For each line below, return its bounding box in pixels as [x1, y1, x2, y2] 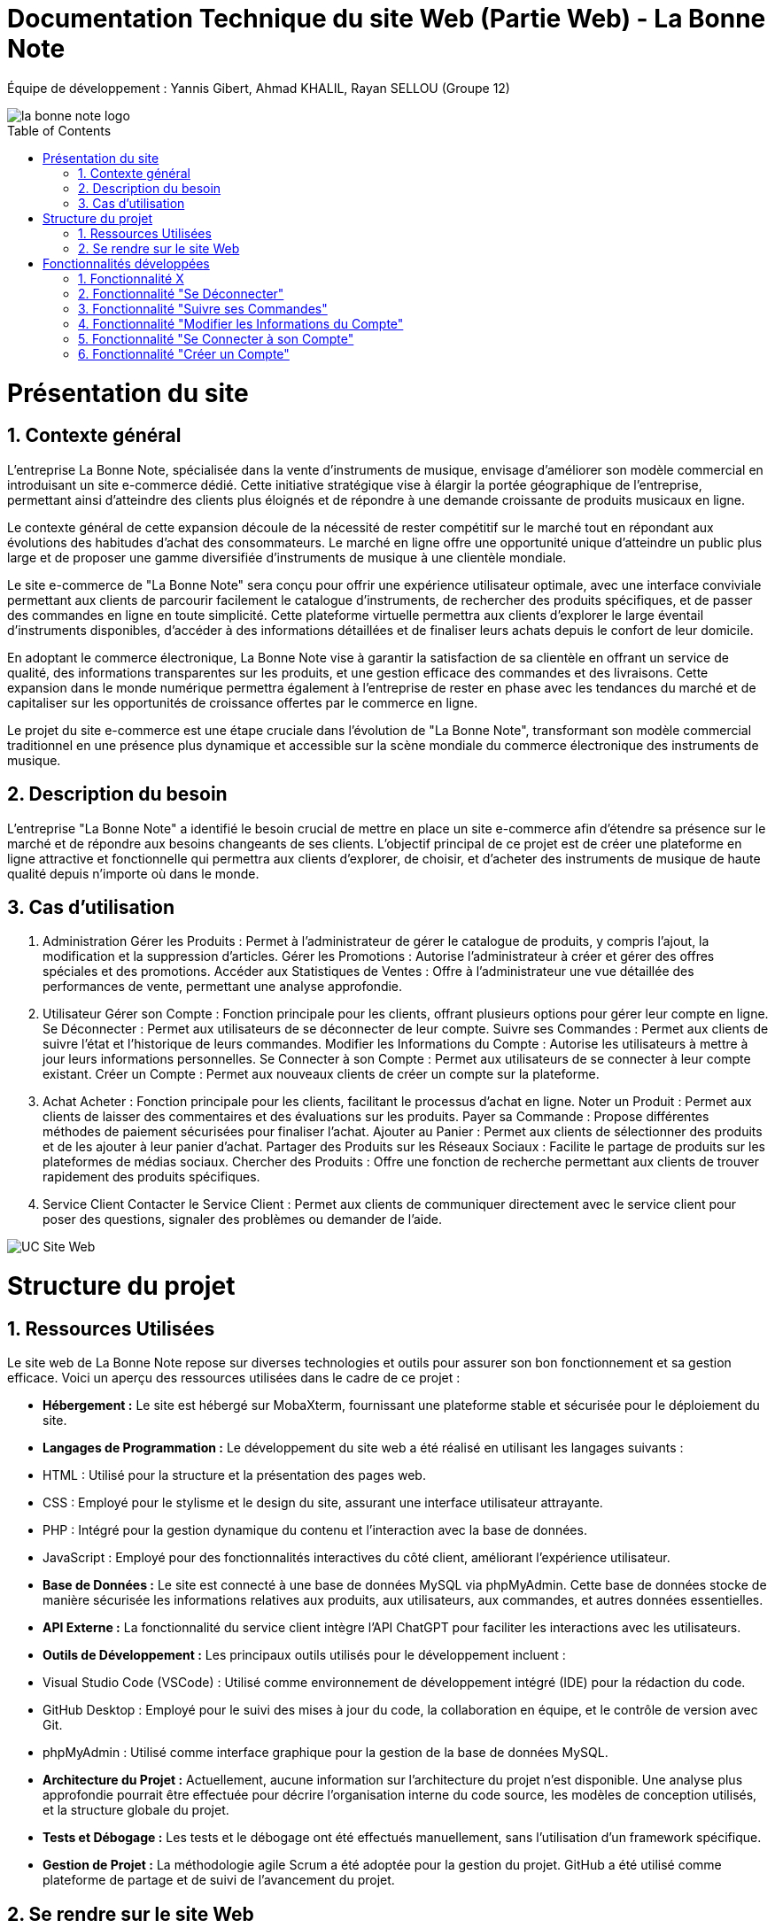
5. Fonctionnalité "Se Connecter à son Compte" [78, 330, 354, 346]
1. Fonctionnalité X [78, 270, 184, 286]
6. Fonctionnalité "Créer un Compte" [78, 345, 290, 361]
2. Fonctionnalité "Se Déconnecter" [78, 285, 284, 301]
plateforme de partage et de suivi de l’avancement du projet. [43, 1872, 395, 1888]
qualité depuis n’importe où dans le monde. [7, 865, 260, 881]
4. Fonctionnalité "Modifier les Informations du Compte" [78, 315, 404, 331]
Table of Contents [7, 122, 112, 138]
